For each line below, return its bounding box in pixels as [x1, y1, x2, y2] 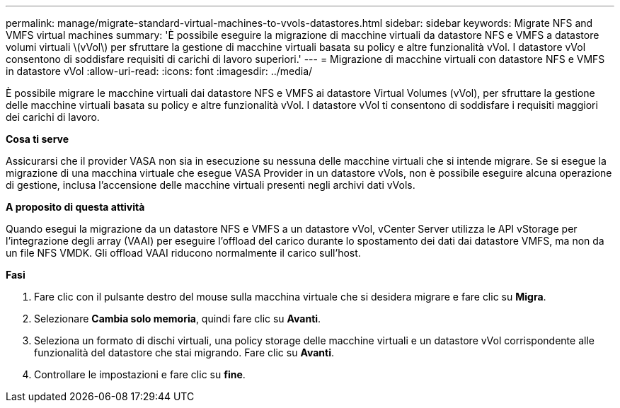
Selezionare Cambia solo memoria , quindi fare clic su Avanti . [34, 313, 321, 325]
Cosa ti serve [6, 133, 69, 145]
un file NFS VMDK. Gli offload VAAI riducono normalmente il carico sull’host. [6, 247, 361, 259]
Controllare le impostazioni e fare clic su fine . [34, 368, 246, 380]
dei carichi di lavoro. [6, 111, 100, 123]
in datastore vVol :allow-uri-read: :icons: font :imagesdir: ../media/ [6, 65, 313, 77]
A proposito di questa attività [6, 201, 145, 213]
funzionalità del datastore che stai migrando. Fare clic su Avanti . [34, 346, 334, 359]
